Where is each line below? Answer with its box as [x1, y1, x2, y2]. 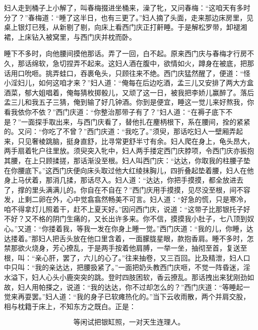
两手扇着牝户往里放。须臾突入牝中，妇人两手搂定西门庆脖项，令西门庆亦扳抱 [4, 145, 254, 156]
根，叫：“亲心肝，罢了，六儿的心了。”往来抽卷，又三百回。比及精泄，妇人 [4, 252, 244, 263]
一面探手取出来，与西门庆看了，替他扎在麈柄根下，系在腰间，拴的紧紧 [21, 116, 251, 127]
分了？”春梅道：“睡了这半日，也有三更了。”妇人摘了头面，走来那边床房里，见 [4, 12, 254, 22]
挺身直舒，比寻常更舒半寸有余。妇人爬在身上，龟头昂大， [66, 135, 254, 146]
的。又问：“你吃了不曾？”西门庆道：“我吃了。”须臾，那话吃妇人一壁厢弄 [4, 126, 236, 136]
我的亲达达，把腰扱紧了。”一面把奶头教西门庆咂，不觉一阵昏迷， [35, 262, 244, 272]
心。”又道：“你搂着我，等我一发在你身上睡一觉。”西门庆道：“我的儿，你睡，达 [4, 223, 254, 234]
